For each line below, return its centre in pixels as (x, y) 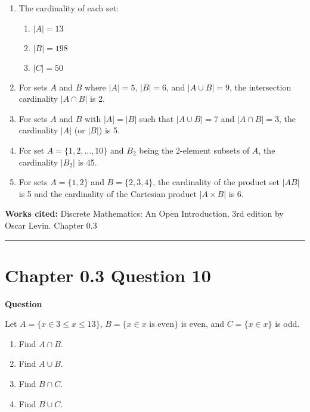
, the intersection (261, 87)
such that (156, 118)
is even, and (203, 324)
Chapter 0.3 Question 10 (108, 275)
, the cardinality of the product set (216, 182)
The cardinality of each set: (69, 8)
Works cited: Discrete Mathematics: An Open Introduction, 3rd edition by (144, 213)
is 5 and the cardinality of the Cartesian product (108, 193)
